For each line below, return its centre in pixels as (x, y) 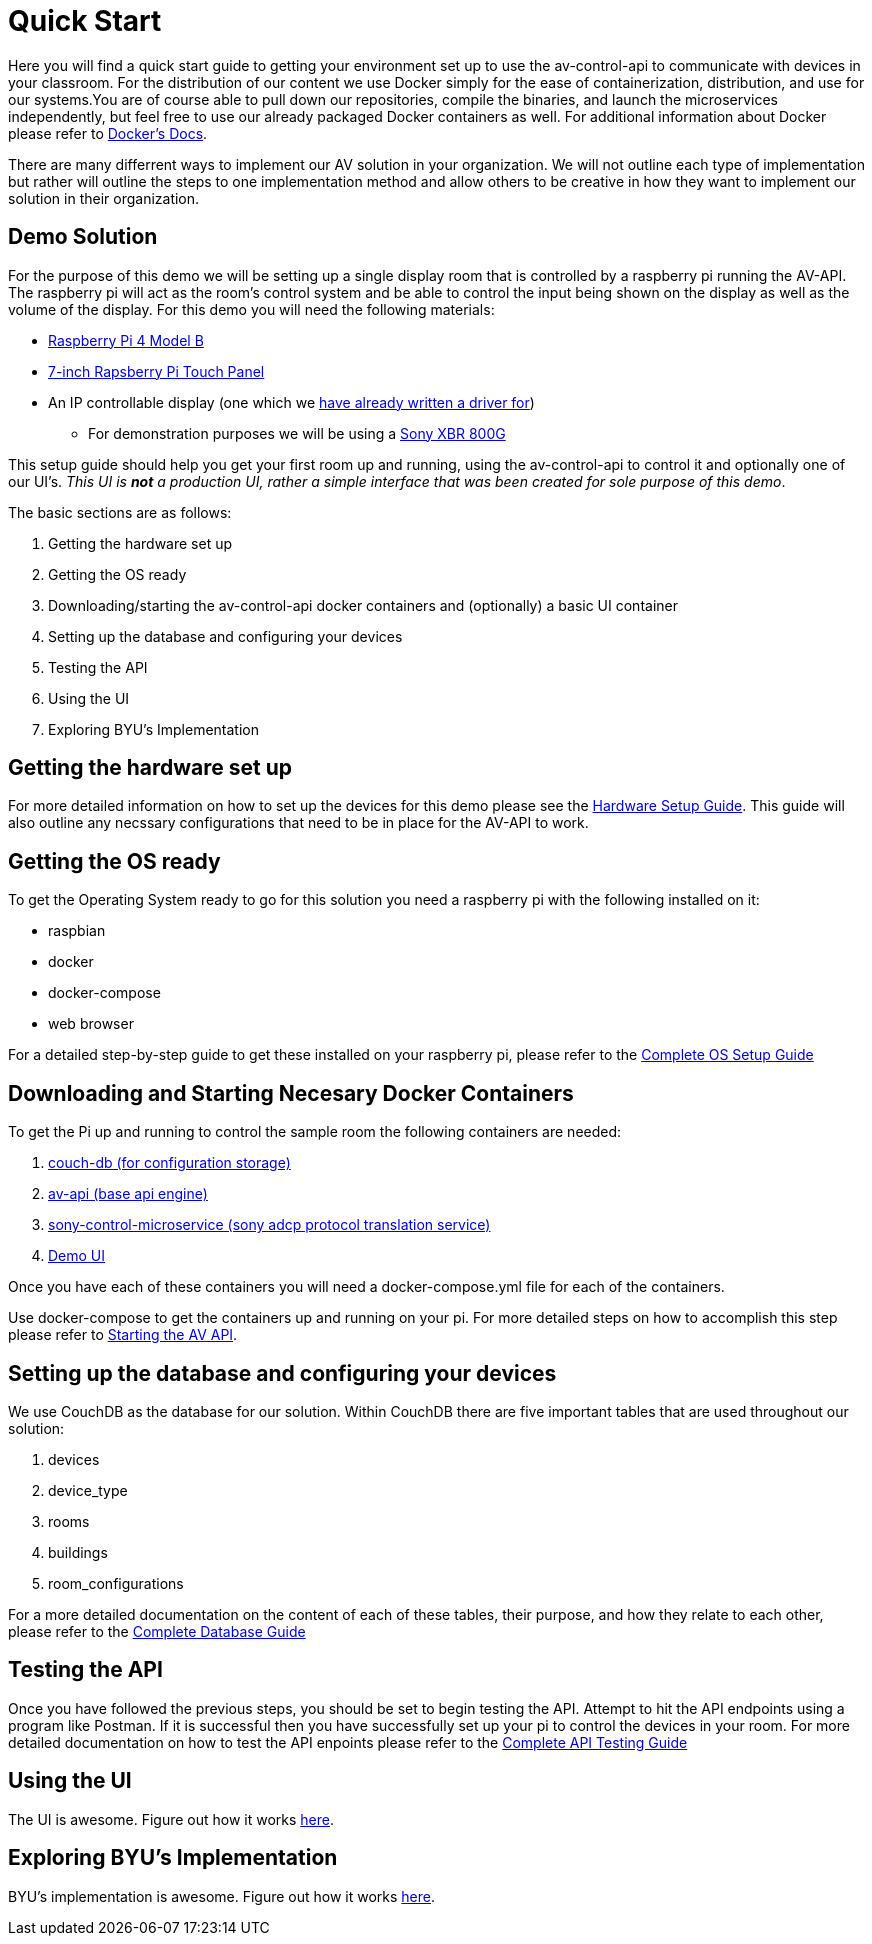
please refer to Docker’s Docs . (108, 133)
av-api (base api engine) (128, 1194)
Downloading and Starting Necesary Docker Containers (291, 1093)
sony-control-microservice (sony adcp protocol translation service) (269, 1225)
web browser (91, 1024)
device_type (88, 1490)
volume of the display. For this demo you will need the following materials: (251, 309)
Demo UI (77, 1256)
